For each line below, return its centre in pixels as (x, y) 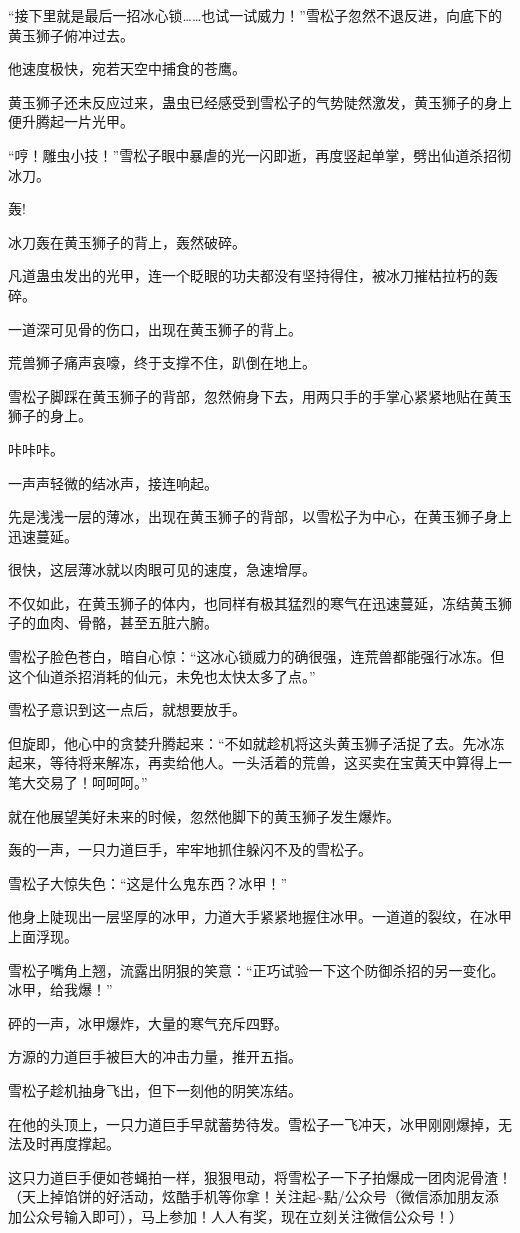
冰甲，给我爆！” (60, 989)
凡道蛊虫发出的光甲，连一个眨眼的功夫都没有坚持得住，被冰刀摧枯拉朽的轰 (253, 275)
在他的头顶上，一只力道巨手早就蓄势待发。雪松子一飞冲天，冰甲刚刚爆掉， (253, 1123)
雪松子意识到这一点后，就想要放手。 (127, 709)
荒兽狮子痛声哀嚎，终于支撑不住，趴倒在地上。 (162, 362)
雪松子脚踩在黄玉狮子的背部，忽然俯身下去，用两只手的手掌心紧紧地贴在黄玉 (260, 395)
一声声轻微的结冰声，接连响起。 (113, 482)
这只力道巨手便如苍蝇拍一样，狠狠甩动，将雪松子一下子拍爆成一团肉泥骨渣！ (260, 1176)
